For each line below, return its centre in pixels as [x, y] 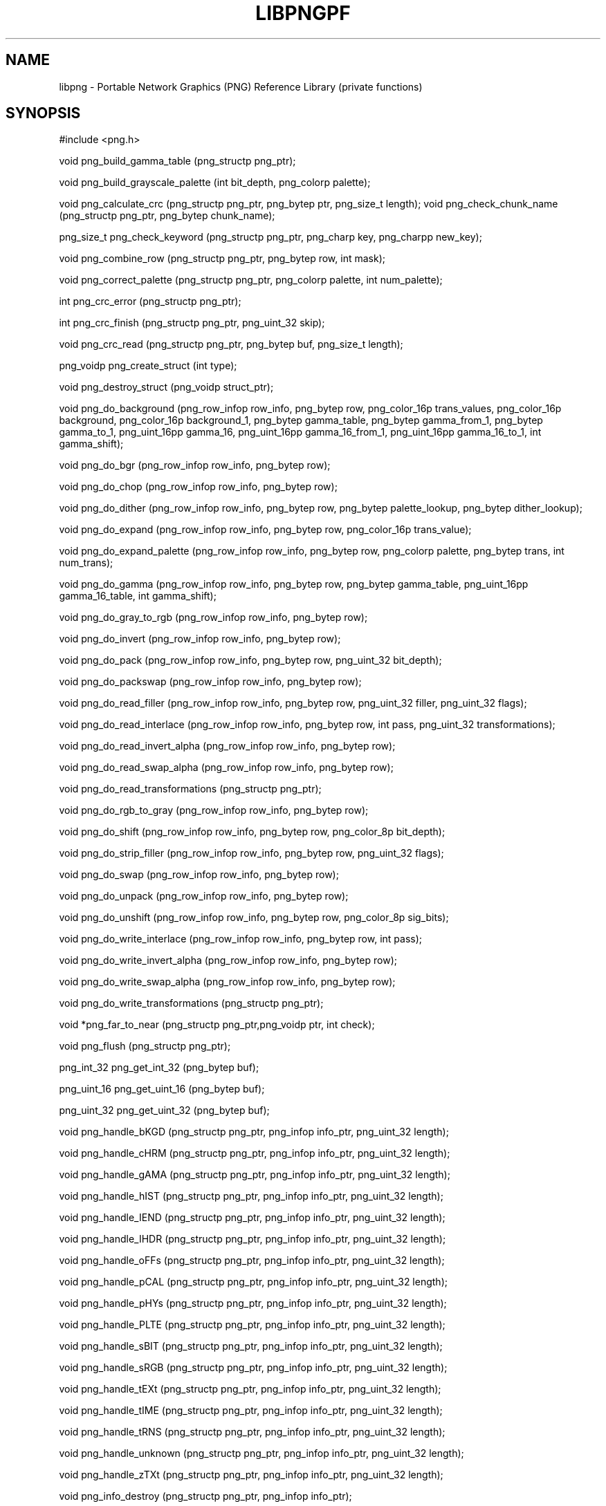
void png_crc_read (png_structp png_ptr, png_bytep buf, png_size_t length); [231, 344]
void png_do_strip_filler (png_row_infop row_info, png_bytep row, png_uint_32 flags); [251, 853]
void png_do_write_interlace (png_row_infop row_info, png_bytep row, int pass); [240, 939]
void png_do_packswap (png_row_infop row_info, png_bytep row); [210, 682]
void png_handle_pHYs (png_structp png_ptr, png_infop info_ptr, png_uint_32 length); [253, 1303]
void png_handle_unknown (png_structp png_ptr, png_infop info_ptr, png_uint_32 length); [261, 1453]
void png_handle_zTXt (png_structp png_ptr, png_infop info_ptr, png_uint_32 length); [251, 1475]
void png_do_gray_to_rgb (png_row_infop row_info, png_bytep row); [213, 617]
